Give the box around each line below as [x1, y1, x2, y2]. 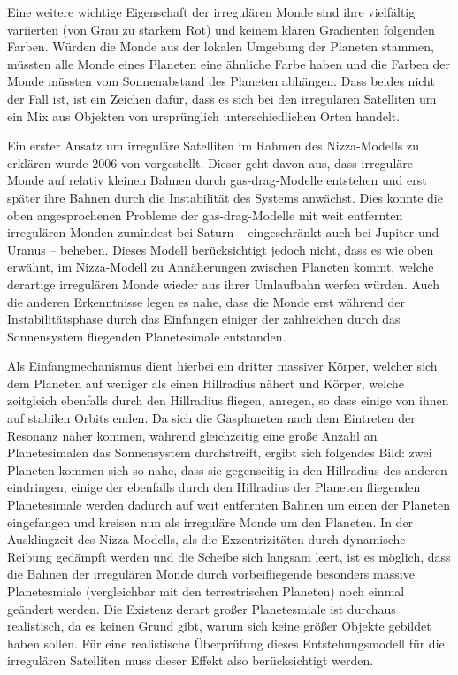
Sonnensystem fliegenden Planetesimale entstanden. [7, 326, 286, 345]
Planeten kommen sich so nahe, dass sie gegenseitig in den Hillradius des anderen [7, 460, 447, 479]
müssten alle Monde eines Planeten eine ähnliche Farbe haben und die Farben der [7, 54, 451, 73]
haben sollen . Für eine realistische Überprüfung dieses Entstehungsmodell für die [7, 633, 445, 652]
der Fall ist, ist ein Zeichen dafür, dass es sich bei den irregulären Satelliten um [7, 88, 437, 107]
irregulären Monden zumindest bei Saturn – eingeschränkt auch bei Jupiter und [7, 223, 439, 242]
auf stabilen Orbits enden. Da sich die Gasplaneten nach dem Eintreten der [7, 409, 416, 427]
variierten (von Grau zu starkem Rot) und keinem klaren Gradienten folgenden [7, 19, 435, 38]
